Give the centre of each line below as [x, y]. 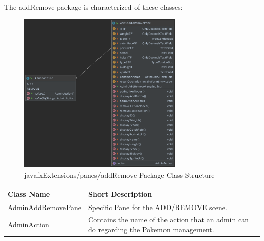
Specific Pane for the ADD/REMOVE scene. [158, 207]
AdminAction [28, 225]
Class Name [29, 194]
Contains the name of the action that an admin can [169, 219]
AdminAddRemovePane [45, 207]
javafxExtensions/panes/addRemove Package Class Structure [120, 174]
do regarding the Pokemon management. [151, 229]
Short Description [120, 194]
